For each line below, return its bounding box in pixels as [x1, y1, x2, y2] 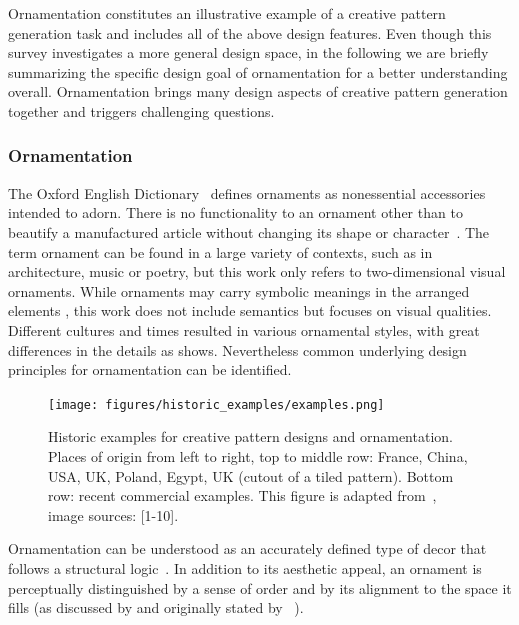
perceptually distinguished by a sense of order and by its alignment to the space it [8, 577, 512, 598]
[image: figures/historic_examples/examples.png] [48, 397, 385, 412]
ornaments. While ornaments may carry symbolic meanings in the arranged [8, 280, 470, 301]
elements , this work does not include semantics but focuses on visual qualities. [8, 300, 492, 321]
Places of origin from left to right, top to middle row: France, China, [48, 445, 468, 466]
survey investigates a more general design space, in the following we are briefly [8, 42, 489, 63]
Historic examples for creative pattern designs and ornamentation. [48, 426, 453, 447]
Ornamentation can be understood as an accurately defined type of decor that [8, 538, 487, 559]
